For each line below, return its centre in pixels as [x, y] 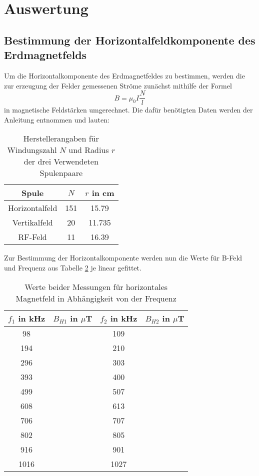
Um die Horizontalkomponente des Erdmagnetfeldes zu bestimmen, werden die [124, 75]
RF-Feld [32, 237]
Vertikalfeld [32, 222]
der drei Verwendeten [61, 161]
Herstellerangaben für [61, 138]
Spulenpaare [61, 173]
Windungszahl [32, 150]
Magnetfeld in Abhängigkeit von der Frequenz [96, 298]
